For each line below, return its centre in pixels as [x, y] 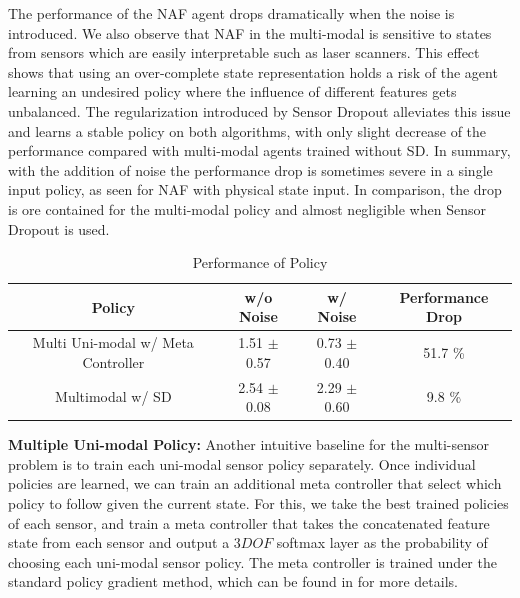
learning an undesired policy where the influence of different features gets [232, 91]
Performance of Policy [260, 262]
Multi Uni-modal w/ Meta [113, 342]
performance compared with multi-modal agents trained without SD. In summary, [259, 150]
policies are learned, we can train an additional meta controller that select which [255, 483]
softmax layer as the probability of [382, 542]
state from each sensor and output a [119, 542]
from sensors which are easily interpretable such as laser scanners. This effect [244, 52]
